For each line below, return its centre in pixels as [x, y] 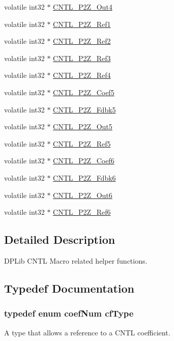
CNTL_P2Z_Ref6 [82, 212]
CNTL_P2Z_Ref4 [82, 75]
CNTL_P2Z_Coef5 [84, 92]
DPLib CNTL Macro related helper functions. [76, 260]
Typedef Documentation [69, 288]
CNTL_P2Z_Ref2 [82, 41]
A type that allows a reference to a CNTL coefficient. [87, 332]
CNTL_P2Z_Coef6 [84, 161]
